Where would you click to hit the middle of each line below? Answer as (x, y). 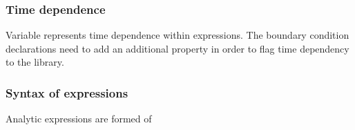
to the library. (35, 62)
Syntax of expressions (67, 92)
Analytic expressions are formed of (79, 119)
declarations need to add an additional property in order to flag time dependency (177, 48)
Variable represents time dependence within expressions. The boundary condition (177, 35)
